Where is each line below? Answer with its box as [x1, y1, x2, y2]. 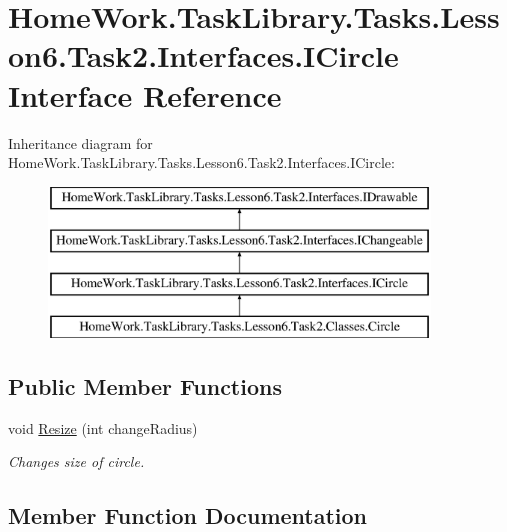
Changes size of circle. [8, 451, 145, 472]
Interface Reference [8, 74, 282, 115]
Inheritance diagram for [8, 132, 153, 153]
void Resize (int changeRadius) [8, 417, 198, 438]
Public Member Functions [8, 370, 282, 401]
